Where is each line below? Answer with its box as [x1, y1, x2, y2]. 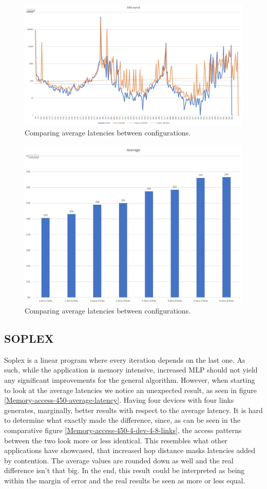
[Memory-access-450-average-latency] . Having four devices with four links [4, 395, 234, 405]
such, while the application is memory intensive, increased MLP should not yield [4, 364, 258, 375]
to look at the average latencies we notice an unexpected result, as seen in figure [4, 384, 257, 395]
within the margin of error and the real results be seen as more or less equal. [4, 475, 245, 486]
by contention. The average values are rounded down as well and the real [4, 455, 234, 465]
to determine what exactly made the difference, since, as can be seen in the [4, 415, 240, 425]
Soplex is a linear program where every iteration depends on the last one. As [4, 354, 245, 365]
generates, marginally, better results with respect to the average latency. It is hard [4, 404, 263, 415]
